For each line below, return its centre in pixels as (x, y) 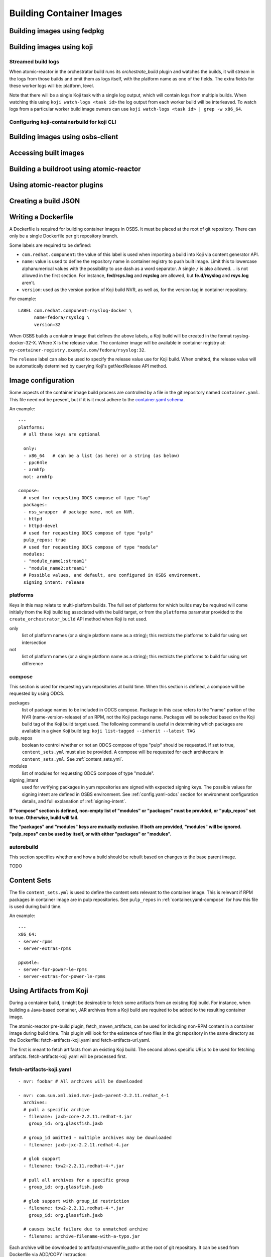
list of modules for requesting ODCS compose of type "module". (88, 773)
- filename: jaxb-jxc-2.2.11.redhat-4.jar (77, 1145)
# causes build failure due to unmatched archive (86, 1229)
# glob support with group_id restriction (77, 1201)
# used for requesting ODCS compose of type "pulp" (88, 533)
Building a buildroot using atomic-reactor (75, 169)
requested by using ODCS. (37, 693)
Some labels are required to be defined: (50, 245)
